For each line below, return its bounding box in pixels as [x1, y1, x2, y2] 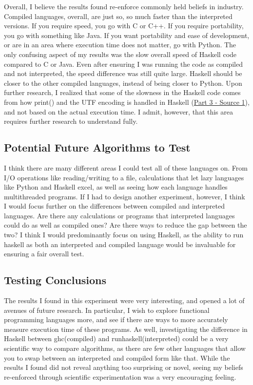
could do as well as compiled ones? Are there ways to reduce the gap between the [4, 220, 247, 230]
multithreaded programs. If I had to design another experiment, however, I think [4, 191, 245, 201]
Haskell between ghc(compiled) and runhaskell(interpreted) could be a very [4, 333, 229, 344]
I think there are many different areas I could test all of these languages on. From [4, 162, 248, 173]
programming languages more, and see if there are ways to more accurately [4, 314, 228, 325]
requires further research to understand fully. [4, 116, 138, 126]
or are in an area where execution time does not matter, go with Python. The [4, 39, 236, 50]
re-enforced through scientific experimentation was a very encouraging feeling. [4, 371, 236, 382]
